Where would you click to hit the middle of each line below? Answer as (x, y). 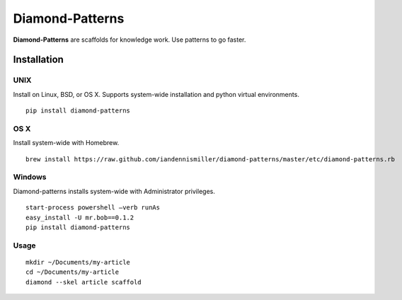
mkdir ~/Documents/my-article (78, 262)
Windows (30, 177)
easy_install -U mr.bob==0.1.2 (80, 217)
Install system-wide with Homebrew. (66, 143)
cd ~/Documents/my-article (73, 272)
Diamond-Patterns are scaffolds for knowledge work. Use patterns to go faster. (130, 40)
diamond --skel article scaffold (84, 282)
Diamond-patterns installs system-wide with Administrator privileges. (114, 191)
